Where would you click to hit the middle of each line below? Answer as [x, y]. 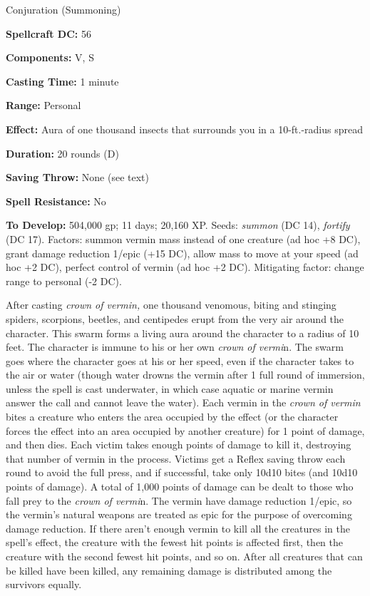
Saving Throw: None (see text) [77, 177]
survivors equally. [44, 584]
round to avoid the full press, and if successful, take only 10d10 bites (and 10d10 [182, 472]
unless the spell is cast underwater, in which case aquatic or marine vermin [170, 388]
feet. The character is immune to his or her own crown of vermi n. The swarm [175, 347]
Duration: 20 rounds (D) [62, 153]
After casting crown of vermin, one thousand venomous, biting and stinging [171, 305]
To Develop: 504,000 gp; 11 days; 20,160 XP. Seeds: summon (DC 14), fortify [178, 225]
